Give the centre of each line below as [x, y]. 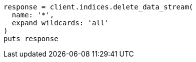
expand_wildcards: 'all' [60, 23]
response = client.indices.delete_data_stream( [98, 7]
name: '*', [33, 15]
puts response [31, 39]
